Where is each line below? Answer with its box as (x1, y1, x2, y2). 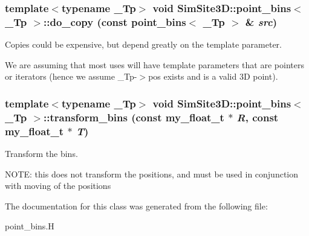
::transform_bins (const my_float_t (44, 109, 224, 124)
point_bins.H (5, 220, 54, 232)
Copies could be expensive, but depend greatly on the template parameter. (5, 38, 282, 51)
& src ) (245, 14, 277, 29)
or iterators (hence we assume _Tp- (5, 70, 137, 83)
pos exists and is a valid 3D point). (148, 70, 278, 83)
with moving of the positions (5, 179, 111, 192)
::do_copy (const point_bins (44, 14, 186, 29)
